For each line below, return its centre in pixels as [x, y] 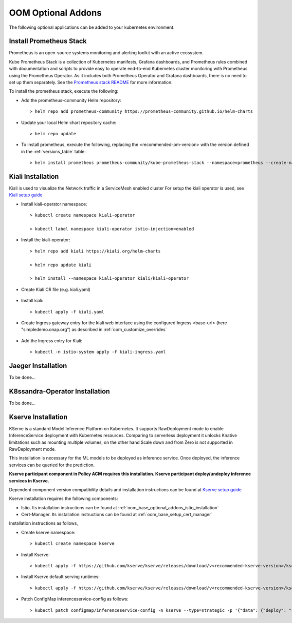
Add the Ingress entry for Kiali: [52, 341]
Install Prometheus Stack [48, 41]
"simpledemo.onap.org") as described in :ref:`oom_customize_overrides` [94, 330]
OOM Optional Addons [55, 13]
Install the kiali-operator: [46, 240]
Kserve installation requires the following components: [64, 498]
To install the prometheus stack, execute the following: [64, 91]
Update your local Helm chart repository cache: [69, 123]
